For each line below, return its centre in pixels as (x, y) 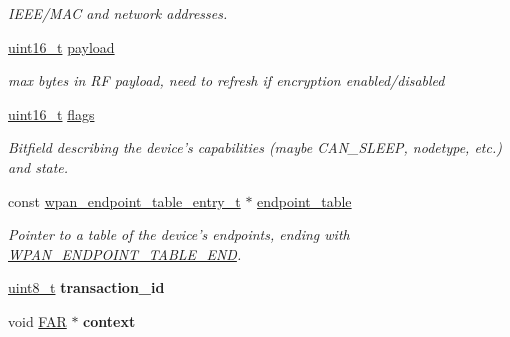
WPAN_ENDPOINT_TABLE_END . (125, 253)
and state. (38, 166)
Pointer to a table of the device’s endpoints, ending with (179, 234)
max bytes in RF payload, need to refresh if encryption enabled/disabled (226, 80)
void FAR (37, 320)
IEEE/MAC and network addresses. (118, 13)
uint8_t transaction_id (86, 287)
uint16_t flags (51, 113)
